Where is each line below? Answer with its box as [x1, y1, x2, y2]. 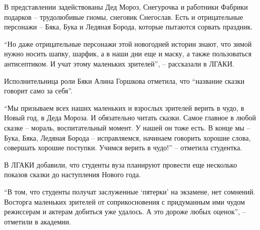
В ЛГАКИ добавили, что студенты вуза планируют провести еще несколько [4, 159, 237, 170]
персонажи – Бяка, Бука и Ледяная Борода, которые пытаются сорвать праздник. [4, 21, 253, 32]
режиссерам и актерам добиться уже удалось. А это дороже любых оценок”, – [4, 206, 246, 217]
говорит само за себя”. [4, 85, 73, 96]
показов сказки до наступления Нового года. [4, 169, 141, 180]
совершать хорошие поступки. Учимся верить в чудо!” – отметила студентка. [4, 142, 242, 153]
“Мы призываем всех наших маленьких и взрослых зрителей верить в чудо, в [4, 102, 244, 113]
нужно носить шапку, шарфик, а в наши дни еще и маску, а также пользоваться [4, 48, 252, 59]
